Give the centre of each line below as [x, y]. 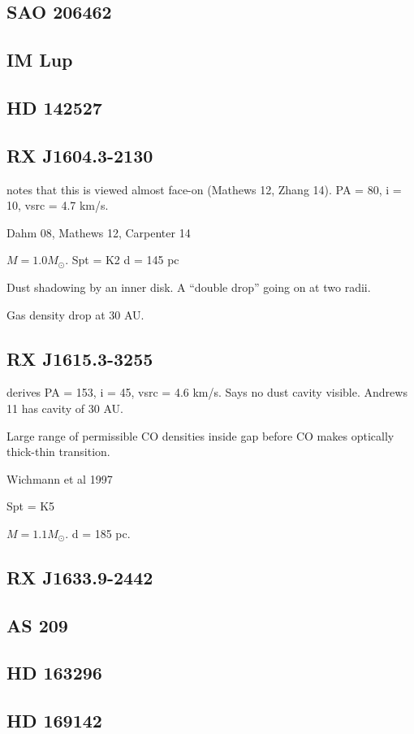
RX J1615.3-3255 [80, 358]
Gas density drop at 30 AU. [75, 314]
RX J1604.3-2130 [80, 155]
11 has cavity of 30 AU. [65, 408]
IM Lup [40, 60]
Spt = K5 [31, 506]
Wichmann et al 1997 [60, 478]
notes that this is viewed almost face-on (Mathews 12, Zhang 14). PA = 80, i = [204, 189]
